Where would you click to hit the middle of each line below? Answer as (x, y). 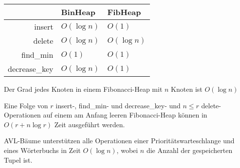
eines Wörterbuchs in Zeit (42, 150)
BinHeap (78, 12)
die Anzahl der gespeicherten (189, 150)
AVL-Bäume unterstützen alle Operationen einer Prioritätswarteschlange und (119, 141)
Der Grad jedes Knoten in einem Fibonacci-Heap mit (83, 89)
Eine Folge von (26, 105)
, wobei (127, 150)
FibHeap (124, 12)
